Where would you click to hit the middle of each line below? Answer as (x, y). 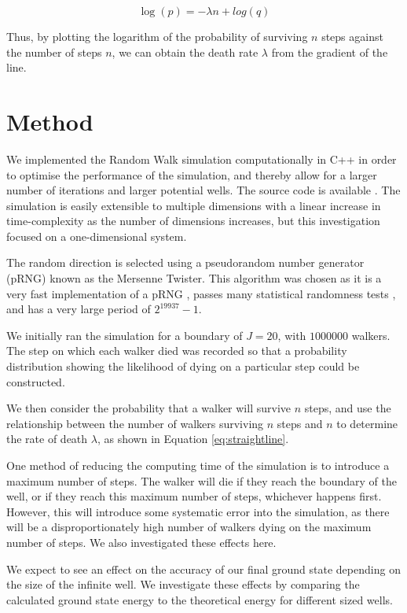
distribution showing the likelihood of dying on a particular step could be (183, 366)
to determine (367, 423)
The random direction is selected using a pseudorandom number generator (185, 262)
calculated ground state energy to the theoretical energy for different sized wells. (200, 599)
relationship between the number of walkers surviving (135, 423)
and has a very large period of (79, 309)
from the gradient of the (330, 52)
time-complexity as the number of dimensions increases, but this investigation (193, 221)
